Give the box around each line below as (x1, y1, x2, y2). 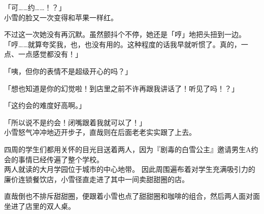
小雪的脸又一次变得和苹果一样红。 (4, 12, 118, 22)
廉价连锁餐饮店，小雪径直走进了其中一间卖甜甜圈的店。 (4, 173, 189, 184)
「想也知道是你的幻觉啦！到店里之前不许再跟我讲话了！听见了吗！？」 (4, 83, 239, 93)
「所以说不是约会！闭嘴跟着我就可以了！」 (4, 117, 146, 127)
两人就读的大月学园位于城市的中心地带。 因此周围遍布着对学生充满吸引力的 (4, 164, 255, 174)
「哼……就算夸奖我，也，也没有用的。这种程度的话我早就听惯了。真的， (4, 39, 241, 49)
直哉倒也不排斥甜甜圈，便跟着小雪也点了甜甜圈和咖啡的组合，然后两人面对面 (4, 191, 260, 201)
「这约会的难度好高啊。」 (4, 100, 86, 111)
